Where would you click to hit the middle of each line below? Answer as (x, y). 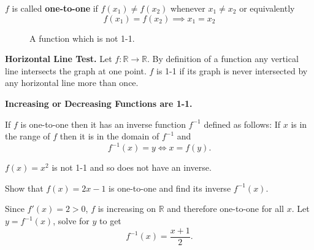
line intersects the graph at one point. (76, 70)
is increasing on (127, 209)
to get (110, 221)
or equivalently (267, 8)
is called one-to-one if (55, 8)
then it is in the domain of (109, 136)
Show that (24, 188)
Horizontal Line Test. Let (59, 59)
